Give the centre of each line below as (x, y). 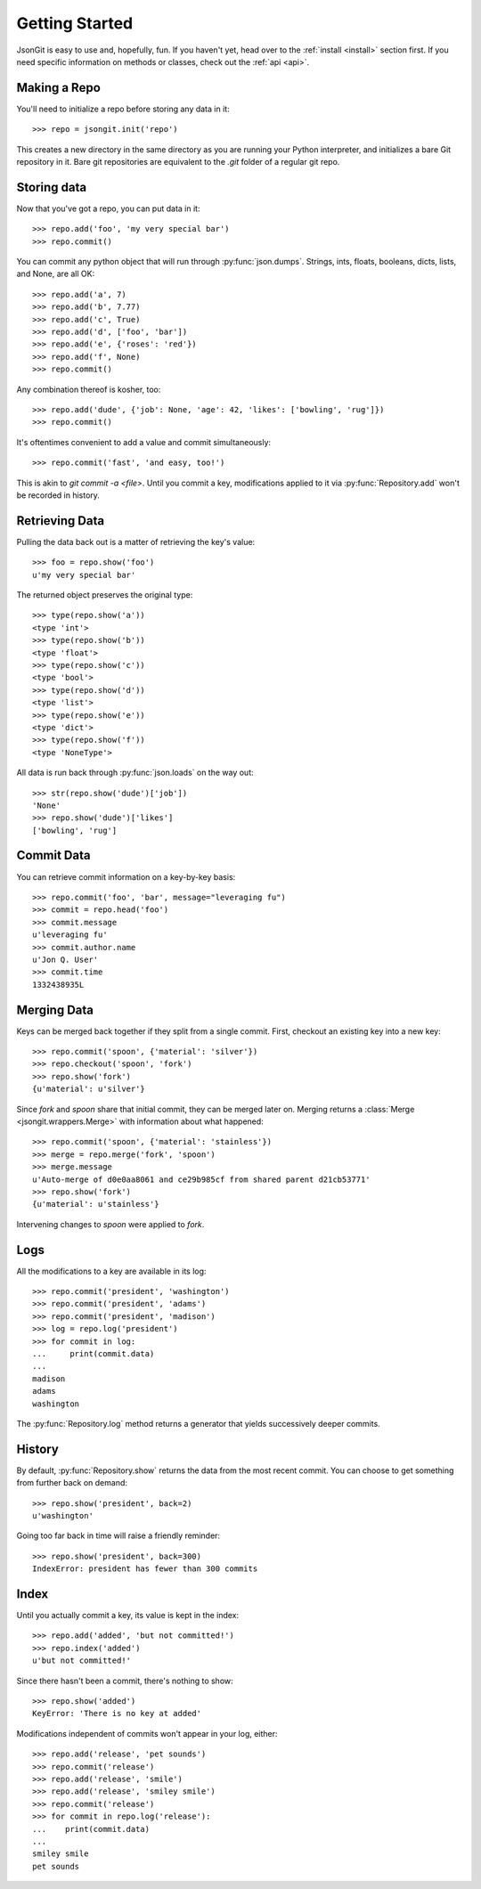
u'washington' (63, 1515)
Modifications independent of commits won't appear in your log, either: (147, 1733)
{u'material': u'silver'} (89, 1089)
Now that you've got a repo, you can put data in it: (108, 208)
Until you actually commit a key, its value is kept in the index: (128, 1616)
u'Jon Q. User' (65, 959)
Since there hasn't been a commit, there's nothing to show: (125, 1681)
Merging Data (55, 1010)
